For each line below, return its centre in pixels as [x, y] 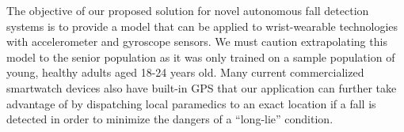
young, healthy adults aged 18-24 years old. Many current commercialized [185, 72]
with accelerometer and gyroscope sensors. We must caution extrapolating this [197, 41]
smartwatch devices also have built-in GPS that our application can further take [202, 87]
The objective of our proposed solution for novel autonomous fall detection [188, 10]
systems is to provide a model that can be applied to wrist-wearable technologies [202, 26]
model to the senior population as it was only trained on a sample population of [201, 57]
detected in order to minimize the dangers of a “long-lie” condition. [170, 119]
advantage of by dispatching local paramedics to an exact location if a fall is [191, 103]
